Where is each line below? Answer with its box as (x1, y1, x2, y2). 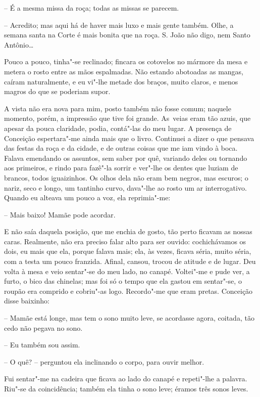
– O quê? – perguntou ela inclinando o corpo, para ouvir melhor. (4, 356, 204, 367)
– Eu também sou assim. (4, 339, 80, 350)
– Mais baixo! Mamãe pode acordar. (4, 209, 116, 219)
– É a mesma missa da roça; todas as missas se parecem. (4, 3, 179, 13)
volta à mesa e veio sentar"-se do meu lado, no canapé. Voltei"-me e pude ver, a (4, 266, 250, 276)
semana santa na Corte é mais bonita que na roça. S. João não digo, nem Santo (4, 29, 250, 40)
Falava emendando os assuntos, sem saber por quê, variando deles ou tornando (4, 152, 247, 163)
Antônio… (4, 39, 34, 50)
